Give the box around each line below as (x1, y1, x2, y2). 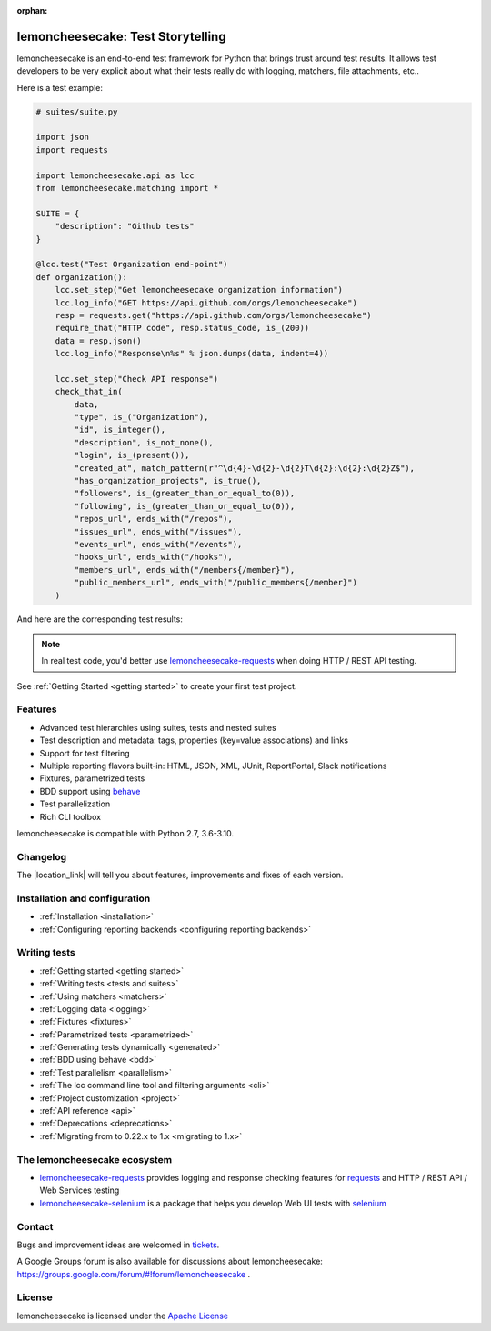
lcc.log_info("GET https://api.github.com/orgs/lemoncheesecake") (55, 297, 358, 308)
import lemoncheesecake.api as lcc (35, 170, 195, 181)
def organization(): (35, 272, 127, 282)
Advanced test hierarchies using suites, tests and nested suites (39, 722, 276, 733)
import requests (35, 145, 109, 155)
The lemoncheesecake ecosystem (16, 1153, 173, 1166)
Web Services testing (39, 1185, 120, 1196)
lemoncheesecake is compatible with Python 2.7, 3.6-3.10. (16, 827, 235, 838)
